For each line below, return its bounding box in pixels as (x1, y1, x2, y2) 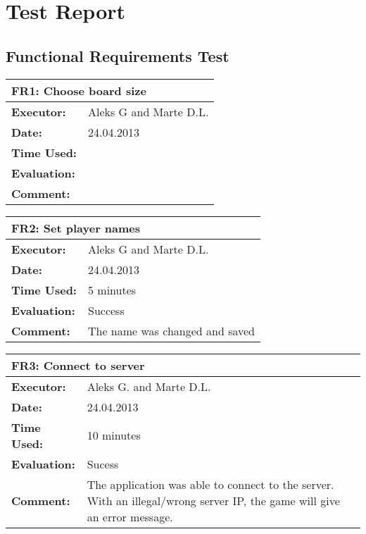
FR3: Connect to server (11, 356, 145, 373)
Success (87, 302, 125, 318)
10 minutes (87, 427, 141, 444)
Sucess (87, 455, 119, 472)
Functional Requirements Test (6, 44, 229, 66)
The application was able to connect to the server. (87, 476, 334, 492)
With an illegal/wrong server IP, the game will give (87, 492, 340, 509)
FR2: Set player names (11, 219, 141, 236)
